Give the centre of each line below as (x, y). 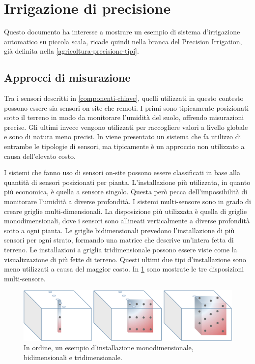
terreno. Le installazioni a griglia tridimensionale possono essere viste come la (121, 250)
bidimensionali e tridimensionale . (73, 357)
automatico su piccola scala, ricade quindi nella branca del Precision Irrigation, (123, 41)
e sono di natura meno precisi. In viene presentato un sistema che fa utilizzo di (123, 136)
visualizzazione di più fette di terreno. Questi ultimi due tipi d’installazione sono (125, 259)
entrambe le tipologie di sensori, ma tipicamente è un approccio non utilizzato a (124, 146)
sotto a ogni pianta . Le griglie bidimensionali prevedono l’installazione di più (119, 230)
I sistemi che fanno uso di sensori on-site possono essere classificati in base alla (122, 172)
